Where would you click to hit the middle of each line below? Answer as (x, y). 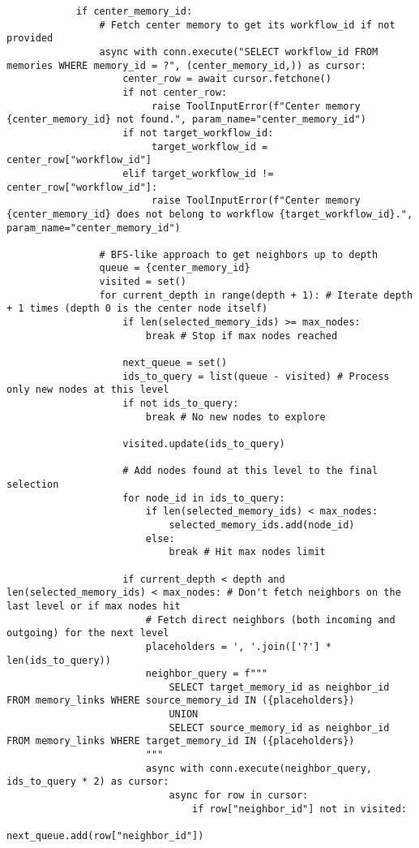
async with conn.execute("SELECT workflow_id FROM (239, 52)
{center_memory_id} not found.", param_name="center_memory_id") (186, 120)
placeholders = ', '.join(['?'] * (238, 646)
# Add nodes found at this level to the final (250, 471)
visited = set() (143, 282)
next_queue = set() (175, 363)
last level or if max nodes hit (94, 606)
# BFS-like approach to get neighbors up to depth (239, 254)
